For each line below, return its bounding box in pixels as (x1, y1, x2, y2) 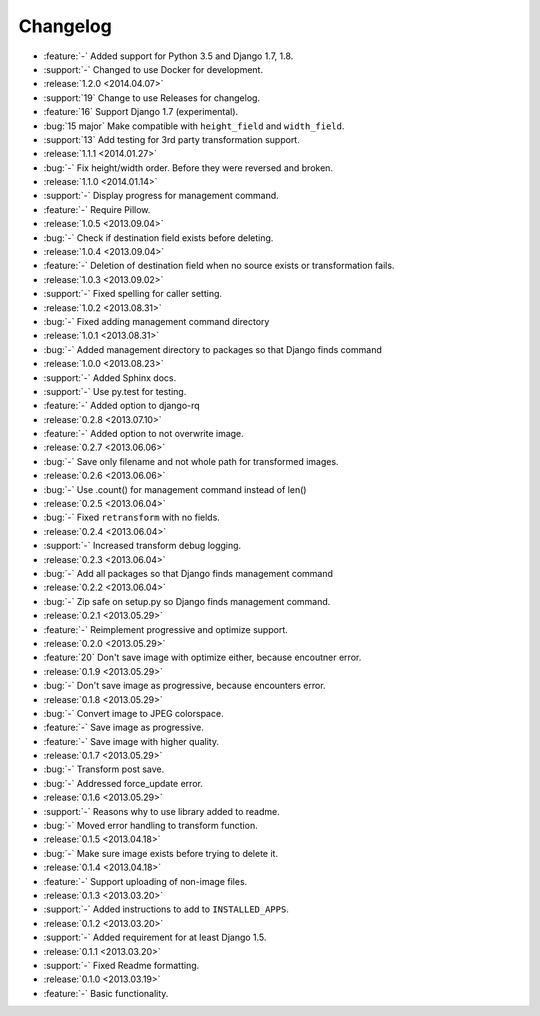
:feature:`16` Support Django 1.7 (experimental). (43, 106, 239, 118)
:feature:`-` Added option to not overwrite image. (43, 428, 244, 440)
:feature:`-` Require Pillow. (43, 203, 151, 215)
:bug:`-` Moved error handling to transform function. (43, 820, 259, 832)
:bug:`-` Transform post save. (43, 763, 165, 775)
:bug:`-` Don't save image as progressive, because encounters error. (43, 680, 326, 692)
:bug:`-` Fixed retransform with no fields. (43, 511, 220, 524)
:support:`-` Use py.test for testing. (43, 385, 187, 397)
